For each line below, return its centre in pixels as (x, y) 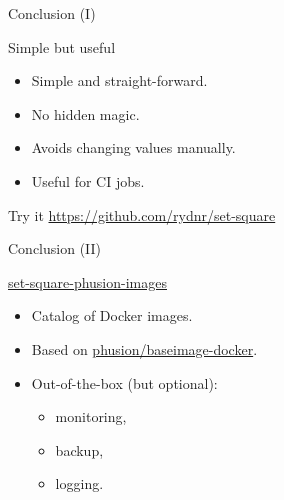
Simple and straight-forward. (119, 80)
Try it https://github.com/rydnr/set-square (142, 214)
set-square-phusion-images (87, 281)
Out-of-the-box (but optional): (124, 382)
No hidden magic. (85, 113)
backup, (79, 449)
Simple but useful (62, 46)
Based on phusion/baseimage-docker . (144, 348)
